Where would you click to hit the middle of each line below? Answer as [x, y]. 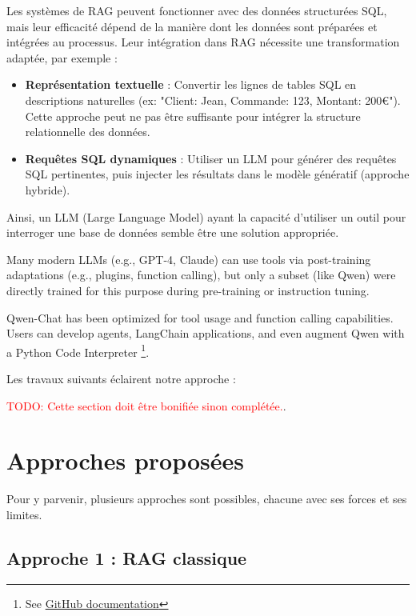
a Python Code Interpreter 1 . [78, 350]
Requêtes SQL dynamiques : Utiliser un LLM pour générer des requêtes [211, 158]
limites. [24, 514]
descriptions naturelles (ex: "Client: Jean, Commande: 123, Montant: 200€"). [213, 100]
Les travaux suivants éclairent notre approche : [121, 378]
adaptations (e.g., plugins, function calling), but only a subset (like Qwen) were [201, 275]
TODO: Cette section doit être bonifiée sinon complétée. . [146, 405]
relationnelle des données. [88, 132]
